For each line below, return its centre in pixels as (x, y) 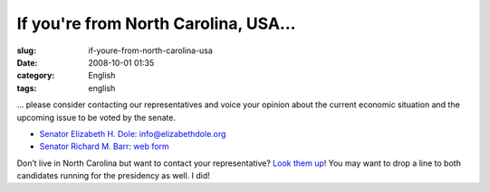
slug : (26, 50)
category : (36, 76)
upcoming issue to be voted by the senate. (96, 117)
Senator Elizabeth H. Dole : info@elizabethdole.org (133, 133)
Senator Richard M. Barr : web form (104, 146)
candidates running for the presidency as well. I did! (113, 176)
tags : (27, 88)
